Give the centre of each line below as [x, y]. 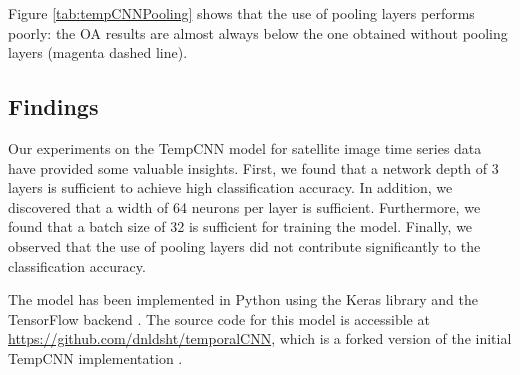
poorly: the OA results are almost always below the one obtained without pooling [258, 32]
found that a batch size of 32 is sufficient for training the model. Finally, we [240, 226]
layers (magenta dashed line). [98, 52]
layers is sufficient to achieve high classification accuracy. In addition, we [230, 187]
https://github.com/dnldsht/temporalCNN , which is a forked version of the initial [260, 338]
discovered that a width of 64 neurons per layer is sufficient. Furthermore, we [244, 206]
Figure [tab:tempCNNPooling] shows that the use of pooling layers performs [241, 13]
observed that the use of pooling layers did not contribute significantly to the [244, 245]
